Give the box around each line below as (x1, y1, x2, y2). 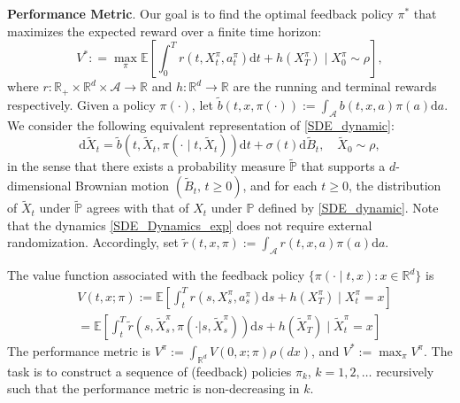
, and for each (242, 176, 318, 195)
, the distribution (348, 176, 441, 195)
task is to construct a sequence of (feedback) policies (7, 361, 292, 380)
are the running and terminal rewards (233, 77, 437, 96)
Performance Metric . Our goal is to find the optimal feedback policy (7, 4, 394, 22)
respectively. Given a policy (7, 95, 156, 113)
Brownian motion (75, 176, 170, 195)
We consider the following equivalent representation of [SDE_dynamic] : (7, 115, 395, 134)
